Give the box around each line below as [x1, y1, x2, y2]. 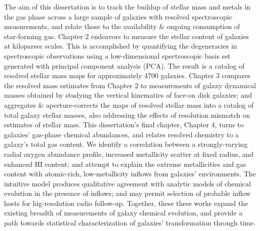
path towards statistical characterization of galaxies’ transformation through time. [4, 217, 256, 228]
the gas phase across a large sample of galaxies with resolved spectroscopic [4, 11, 232, 22]
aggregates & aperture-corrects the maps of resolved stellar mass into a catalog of [4, 99, 254, 110]
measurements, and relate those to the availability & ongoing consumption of [4, 21, 240, 32]
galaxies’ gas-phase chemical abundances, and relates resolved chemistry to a [4, 129, 239, 139]
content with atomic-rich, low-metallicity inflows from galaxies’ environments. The [4, 168, 256, 179]
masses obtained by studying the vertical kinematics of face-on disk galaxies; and [4, 90, 252, 100]
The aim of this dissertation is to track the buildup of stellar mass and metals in [4, 2, 251, 12]
